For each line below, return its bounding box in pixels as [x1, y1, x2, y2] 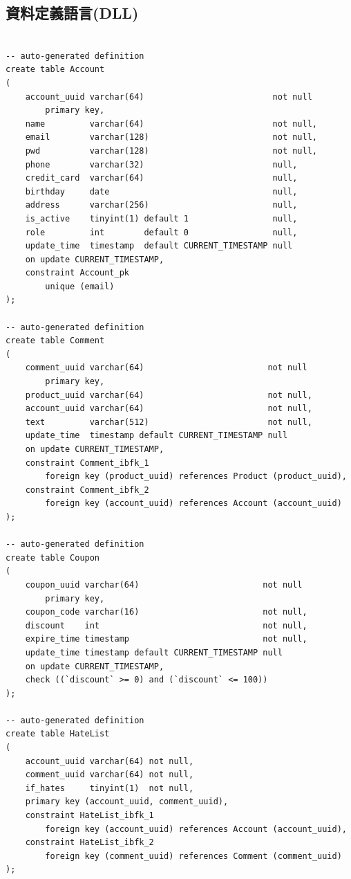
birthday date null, [25, 186, 298, 197]
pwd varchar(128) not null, [25, 145, 318, 156]
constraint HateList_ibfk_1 [25, 810, 154, 821]
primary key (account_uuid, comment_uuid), [25, 797, 229, 807]
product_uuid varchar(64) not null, [25, 390, 312, 400]
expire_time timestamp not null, [25, 634, 307, 644]
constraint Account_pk [25, 268, 129, 278]
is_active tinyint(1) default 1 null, [25, 213, 298, 224]
